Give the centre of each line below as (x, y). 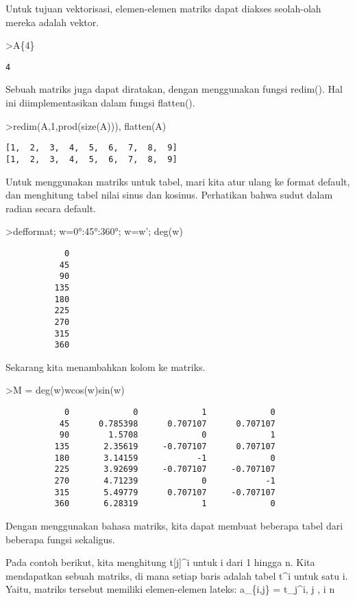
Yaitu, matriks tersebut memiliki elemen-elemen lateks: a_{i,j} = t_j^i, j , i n (170, 589)
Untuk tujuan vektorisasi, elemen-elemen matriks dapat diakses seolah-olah (163, 8)
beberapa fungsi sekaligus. (60, 539)
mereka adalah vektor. (52, 22)
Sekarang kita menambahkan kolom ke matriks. (106, 366)
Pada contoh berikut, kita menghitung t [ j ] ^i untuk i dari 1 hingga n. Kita (160, 562)
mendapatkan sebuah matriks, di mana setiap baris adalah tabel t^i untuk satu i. (177, 575)
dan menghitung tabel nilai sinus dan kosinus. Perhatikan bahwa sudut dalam (169, 195)
